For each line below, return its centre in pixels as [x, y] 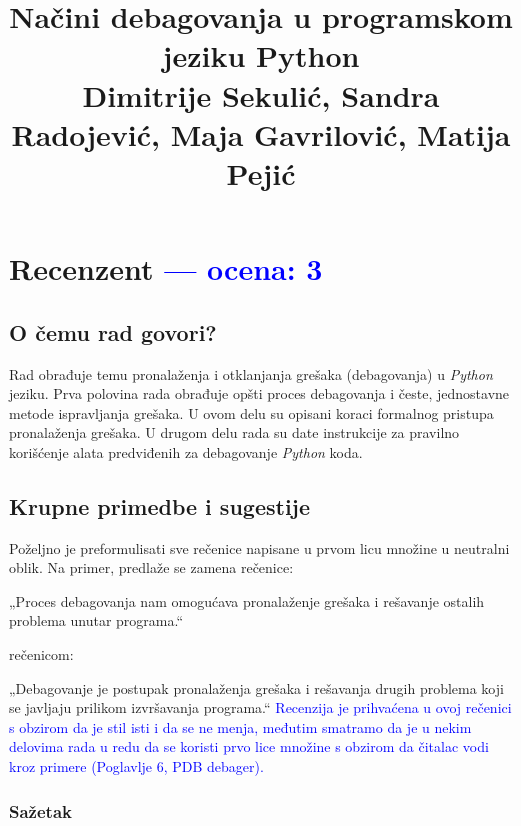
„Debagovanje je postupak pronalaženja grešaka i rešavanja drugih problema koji [256, 687]
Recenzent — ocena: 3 [166, 268]
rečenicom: [41, 654]
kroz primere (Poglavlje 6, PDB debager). [136, 766]
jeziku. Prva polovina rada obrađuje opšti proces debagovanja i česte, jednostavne [259, 393]
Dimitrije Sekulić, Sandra [261, 94]
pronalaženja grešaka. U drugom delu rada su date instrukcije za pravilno [234, 432]
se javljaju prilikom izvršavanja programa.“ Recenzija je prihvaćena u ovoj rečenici [260, 707]
